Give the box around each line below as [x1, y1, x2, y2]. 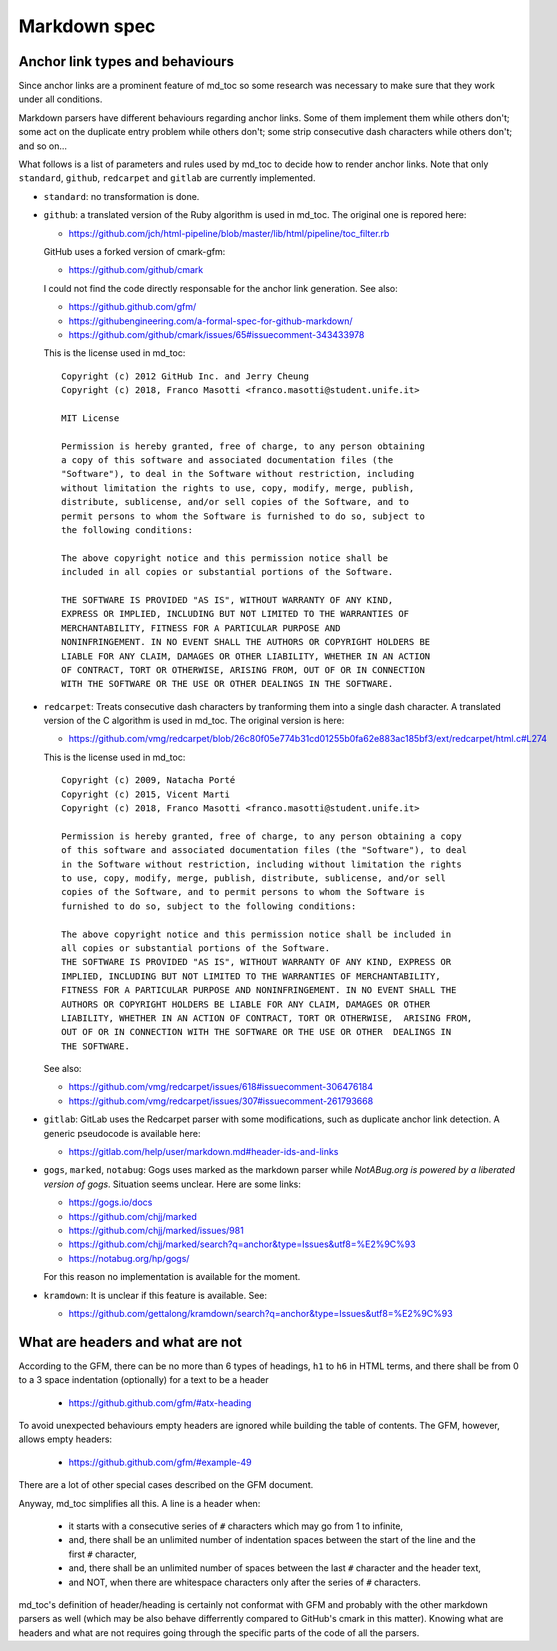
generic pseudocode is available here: [43, 1127, 201, 1139]
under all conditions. [18, 93, 103, 105]
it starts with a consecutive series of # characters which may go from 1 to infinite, [68, 1520, 404, 1532]
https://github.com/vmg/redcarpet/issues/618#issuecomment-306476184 [68, 1081, 374, 1093]
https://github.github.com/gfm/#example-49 [68, 1456, 252, 1468]
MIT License [61, 412, 120, 424]
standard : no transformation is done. [43, 190, 200, 202]
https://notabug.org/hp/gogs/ [68, 1252, 190, 1264]
